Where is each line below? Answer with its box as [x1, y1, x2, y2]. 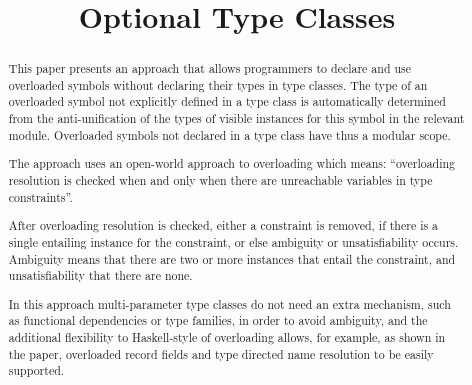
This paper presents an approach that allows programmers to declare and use [8, 60, 412, 77]
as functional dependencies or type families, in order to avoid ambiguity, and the [8, 312, 428, 329]
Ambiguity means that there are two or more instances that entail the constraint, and [8, 250, 456, 267]
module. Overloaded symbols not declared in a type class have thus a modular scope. [8, 126, 451, 143]
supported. [8, 362, 65, 379]
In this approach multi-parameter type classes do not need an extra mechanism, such [8, 295, 451, 312]
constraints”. [8, 188, 73, 205]
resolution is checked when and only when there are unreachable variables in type [8, 172, 433, 188]
